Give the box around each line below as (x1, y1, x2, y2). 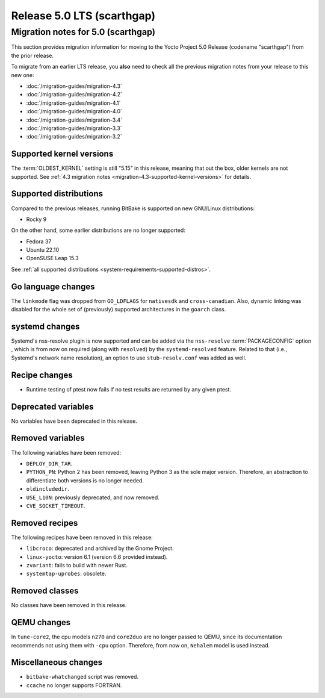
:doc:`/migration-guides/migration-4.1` (26, 99, 121, 107)
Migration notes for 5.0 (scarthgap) (11, 26, 156, 37)
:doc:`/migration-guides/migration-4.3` (26, 82, 123, 90)
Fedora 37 (26, 238, 52, 245)
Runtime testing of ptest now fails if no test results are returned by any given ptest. (26, 385, 232, 393)
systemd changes (11, 321, 80, 331)
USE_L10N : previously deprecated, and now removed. (26, 494, 159, 501)
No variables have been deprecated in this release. (11, 417, 138, 425)
